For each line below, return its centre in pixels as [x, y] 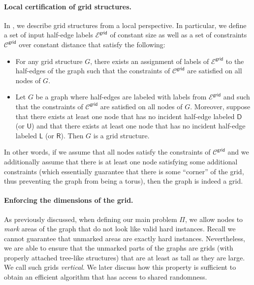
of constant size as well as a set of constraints [178, 35]
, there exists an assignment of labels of [150, 61]
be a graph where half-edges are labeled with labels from [121, 97]
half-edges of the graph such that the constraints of [93, 71]
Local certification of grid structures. [68, 6]
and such [237, 97]
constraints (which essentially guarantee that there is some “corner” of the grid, [124, 171]
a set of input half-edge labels [48, 35]
